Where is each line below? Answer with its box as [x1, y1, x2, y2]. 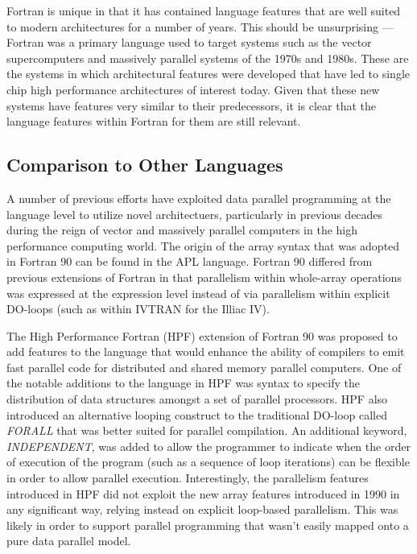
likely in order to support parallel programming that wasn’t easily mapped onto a [6, 516, 409, 533]
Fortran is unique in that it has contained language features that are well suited [6, 2, 401, 19]
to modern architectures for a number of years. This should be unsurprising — [6, 18, 394, 35]
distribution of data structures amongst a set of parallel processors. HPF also [6, 391, 388, 407]
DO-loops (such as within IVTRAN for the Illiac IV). [6, 300, 270, 317]
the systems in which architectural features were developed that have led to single [6, 65, 410, 82]
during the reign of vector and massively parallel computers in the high [6, 221, 358, 238]
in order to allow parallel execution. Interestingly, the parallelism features [6, 469, 369, 486]
